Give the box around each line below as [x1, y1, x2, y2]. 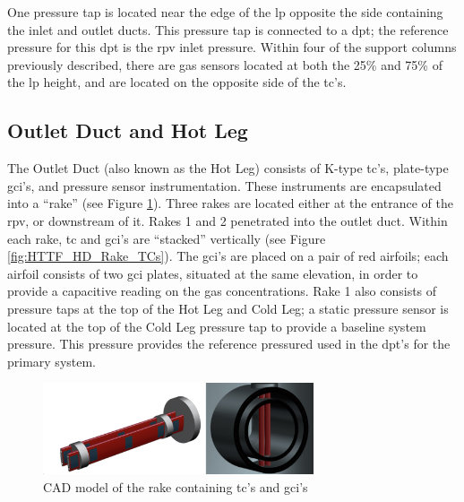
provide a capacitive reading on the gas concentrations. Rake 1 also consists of [7, 281, 437, 300]
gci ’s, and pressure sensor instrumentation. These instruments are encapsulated [7, 176, 442, 195]
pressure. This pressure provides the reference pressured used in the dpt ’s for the [7, 334, 451, 353]
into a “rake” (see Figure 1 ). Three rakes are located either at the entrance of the [7, 194, 453, 212]
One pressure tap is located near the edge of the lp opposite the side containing [7, 3, 443, 21]
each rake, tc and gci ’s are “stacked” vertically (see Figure [7, 229, 326, 247]
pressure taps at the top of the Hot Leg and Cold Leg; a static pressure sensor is [7, 299, 449, 317]
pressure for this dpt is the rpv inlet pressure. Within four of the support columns [7, 38, 457, 56]
